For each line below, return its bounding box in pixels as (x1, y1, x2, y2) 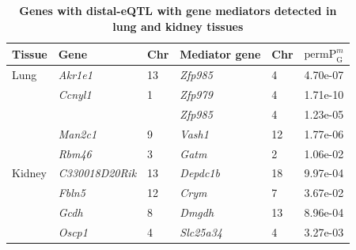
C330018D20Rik (58, 165, 137, 181)
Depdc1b (180, 165, 220, 181)
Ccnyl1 (58, 86, 92, 103)
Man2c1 (58, 125, 97, 142)
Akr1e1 (58, 66, 93, 83)
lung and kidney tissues (112, 17, 244, 34)
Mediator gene (180, 45, 261, 62)
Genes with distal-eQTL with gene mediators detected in (19, 2, 337, 18)
